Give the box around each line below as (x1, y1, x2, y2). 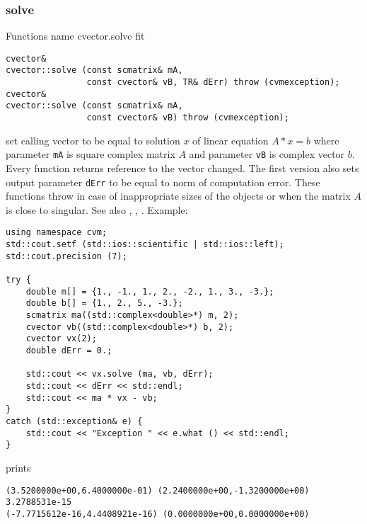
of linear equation (192, 132, 269, 147)
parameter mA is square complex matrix (6, 147, 175, 161)
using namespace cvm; (6, 227, 107, 238)
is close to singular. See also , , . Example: (6, 202, 188, 217)
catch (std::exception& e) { (6, 416, 143, 426)
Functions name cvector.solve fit (6, 28, 145, 43)
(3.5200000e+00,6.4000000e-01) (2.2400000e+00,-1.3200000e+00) (6, 485, 310, 496)
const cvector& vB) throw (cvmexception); (86, 113, 289, 123)
